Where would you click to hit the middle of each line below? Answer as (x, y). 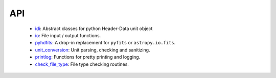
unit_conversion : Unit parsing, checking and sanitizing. (93, 50)
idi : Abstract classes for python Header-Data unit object (94, 29)
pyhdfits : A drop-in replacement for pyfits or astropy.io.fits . (105, 43)
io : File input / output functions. (68, 35)
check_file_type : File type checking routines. (82, 64)
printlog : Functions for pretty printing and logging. (88, 57)
